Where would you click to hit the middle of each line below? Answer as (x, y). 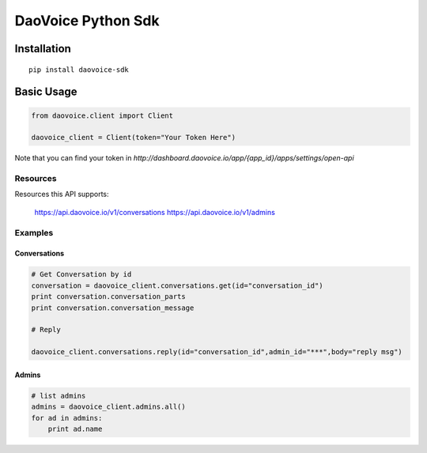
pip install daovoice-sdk (79, 70)
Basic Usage (46, 92)
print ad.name (75, 428)
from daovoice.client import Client (102, 115)
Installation (43, 49)
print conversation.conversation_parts (108, 297)
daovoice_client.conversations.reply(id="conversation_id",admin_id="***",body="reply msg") (217, 352)
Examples (34, 232)
